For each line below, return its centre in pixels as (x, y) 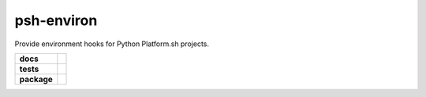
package (36, 79)
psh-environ (56, 20)
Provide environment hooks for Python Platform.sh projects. (112, 44)
